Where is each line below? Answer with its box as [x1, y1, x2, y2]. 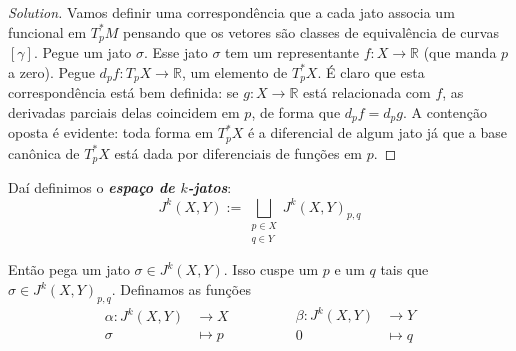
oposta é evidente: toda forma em [8, 122, 214, 143]
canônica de [8, 142, 80, 163]
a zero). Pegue [8, 61, 95, 82]
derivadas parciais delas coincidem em [8, 101, 240, 122]
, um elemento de [181, 61, 288, 82]
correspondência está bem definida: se [8, 82, 239, 103]
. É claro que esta [317, 61, 425, 82]
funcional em [8, 21, 87, 42]
